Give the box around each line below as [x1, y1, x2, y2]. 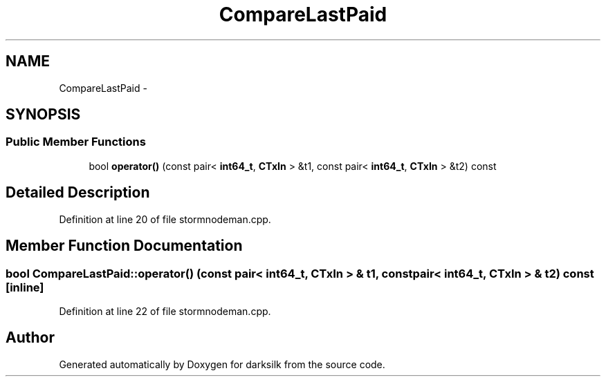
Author [6, 329, 55, 347]
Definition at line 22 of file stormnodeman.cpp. [59, 305, 271, 317]
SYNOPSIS [6, 106, 81, 124]
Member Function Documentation [6, 237, 243, 255]
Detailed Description [6, 184, 150, 202]
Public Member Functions [6, 135, 146, 149]
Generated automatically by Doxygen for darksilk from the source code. [59, 358, 385, 370]
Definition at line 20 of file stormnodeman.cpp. [59, 213, 271, 225]
